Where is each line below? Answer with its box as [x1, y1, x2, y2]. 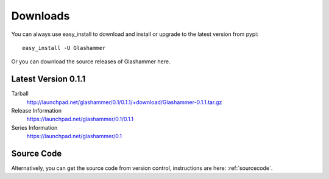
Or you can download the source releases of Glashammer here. [11, 58, 171, 65]
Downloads [11, 9, 70, 23]
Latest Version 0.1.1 [11, 74, 86, 85]
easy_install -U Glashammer [22, 44, 106, 51]
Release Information [11, 107, 62, 114]
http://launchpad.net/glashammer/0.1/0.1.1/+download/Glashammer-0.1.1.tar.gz [26, 98, 222, 106]
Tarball [11, 90, 29, 97]
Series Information [11, 124, 58, 131]
